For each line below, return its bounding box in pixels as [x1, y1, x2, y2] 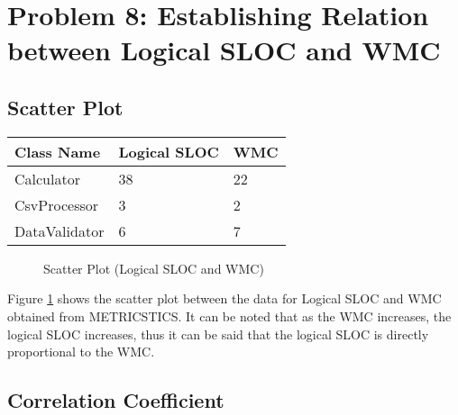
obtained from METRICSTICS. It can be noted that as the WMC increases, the [7, 306, 452, 325]
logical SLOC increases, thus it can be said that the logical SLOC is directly [7, 324, 429, 343]
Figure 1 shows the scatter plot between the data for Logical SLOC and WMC [7, 289, 442, 308]
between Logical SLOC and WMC [7, 32, 441, 68]
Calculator [14, 167, 80, 189]
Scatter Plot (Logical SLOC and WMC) [43, 258, 264, 277]
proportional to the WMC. [7, 342, 155, 361]
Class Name [14, 140, 101, 162]
